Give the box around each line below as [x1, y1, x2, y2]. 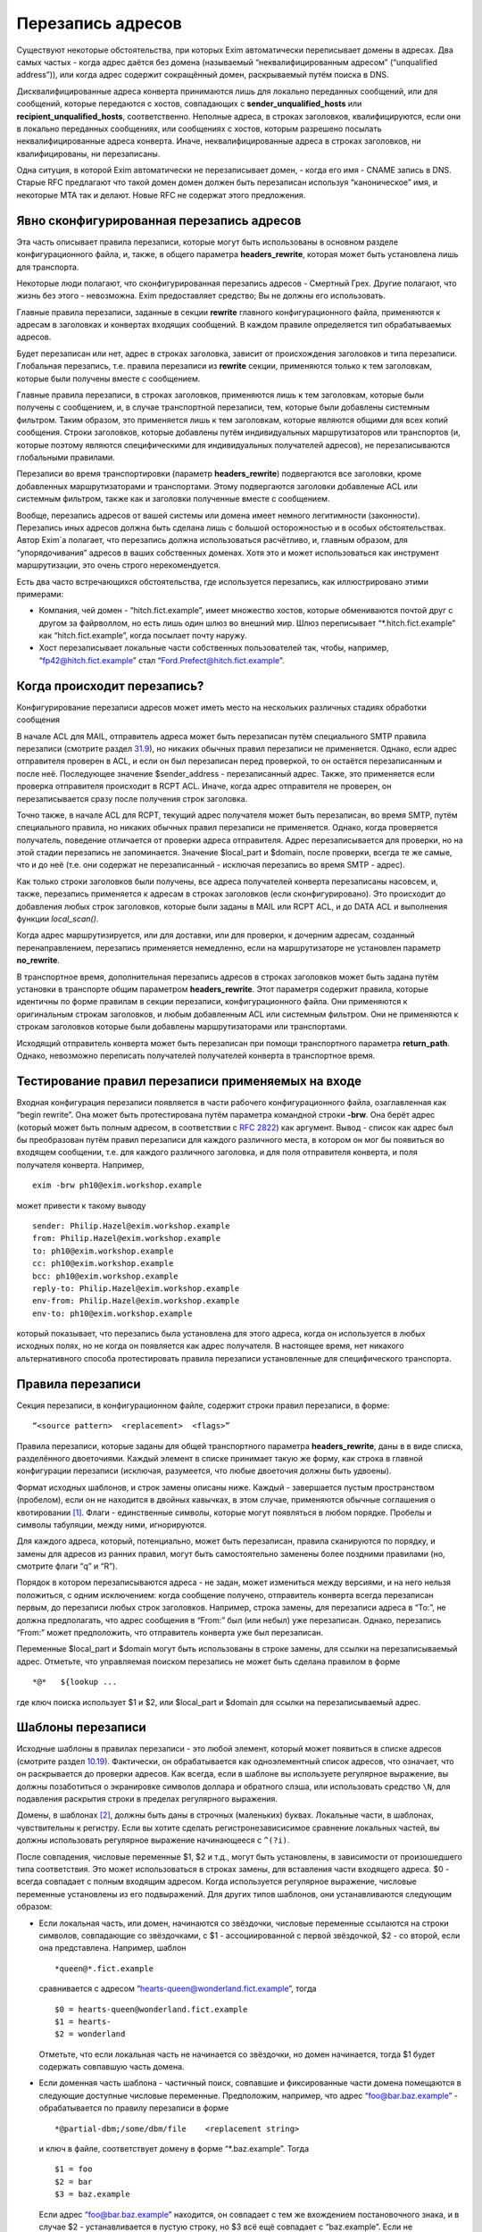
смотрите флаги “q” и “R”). [16, 1561, 118, 1571]
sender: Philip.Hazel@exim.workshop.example [32, 1220, 231, 1231]
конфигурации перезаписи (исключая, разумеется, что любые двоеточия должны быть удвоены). [16, 1465, 392, 1477]
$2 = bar [54, 2177, 93, 2186]
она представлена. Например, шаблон [38, 1943, 187, 1953]
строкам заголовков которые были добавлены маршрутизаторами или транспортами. [16, 1021, 348, 1032]
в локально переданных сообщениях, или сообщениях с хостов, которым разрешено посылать [16, 123, 383, 134]
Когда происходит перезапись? [16, 679, 204, 694]
